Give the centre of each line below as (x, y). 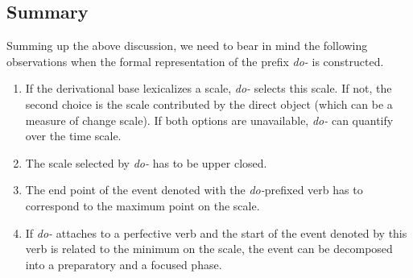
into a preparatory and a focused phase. (124, 264)
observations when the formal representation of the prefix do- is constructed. (195, 61)
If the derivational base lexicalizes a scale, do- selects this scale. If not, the (209, 88)
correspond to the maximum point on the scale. (142, 205)
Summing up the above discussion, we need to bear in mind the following (187, 46)
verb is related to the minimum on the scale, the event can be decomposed (209, 249)
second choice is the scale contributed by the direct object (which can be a (209, 104)
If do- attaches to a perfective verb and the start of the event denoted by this (216, 232)
